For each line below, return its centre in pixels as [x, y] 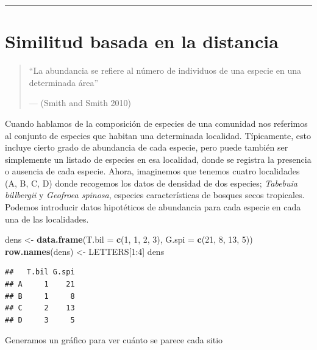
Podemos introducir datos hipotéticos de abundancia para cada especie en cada [153, 207]
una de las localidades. [47, 219]
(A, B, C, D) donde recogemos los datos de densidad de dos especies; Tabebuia [151, 183]
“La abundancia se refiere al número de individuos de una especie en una [165, 70]
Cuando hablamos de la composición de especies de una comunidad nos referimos [156, 123]
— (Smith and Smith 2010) [80, 103]
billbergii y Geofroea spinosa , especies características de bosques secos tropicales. [155, 195]
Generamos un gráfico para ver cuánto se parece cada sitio [114, 340]
